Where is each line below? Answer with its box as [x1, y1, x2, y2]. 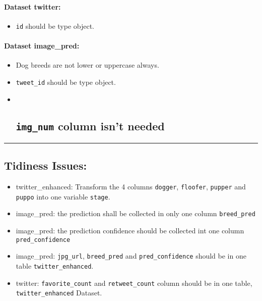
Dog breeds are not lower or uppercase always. [16, 60, 159, 70]
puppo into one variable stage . [16, 191, 110, 202]
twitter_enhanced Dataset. [16, 287, 102, 298]
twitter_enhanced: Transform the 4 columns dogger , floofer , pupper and [16, 181, 246, 192]
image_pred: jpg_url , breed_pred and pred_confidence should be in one [16, 250, 246, 261]
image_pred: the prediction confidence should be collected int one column [16, 225, 244, 236]
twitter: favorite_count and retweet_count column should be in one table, [16, 277, 252, 288]
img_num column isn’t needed [16, 118, 165, 134]
